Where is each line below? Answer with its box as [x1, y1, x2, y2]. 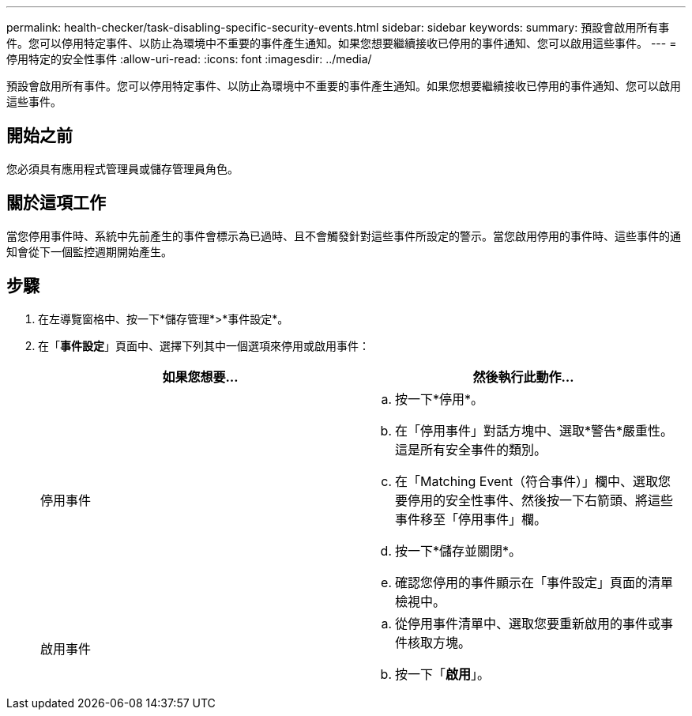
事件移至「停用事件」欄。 [395, 511, 547, 527]
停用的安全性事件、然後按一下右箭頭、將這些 [408, 492, 674, 508]
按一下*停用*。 [395, 390, 484, 407]
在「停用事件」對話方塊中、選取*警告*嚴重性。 [395, 422, 674, 439]
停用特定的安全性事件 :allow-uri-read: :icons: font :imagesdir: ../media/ [6, 52, 372, 66]
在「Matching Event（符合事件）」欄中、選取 [395, 473, 659, 489]
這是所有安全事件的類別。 [395, 441, 547, 458]
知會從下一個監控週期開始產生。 [6, 244, 172, 258]
